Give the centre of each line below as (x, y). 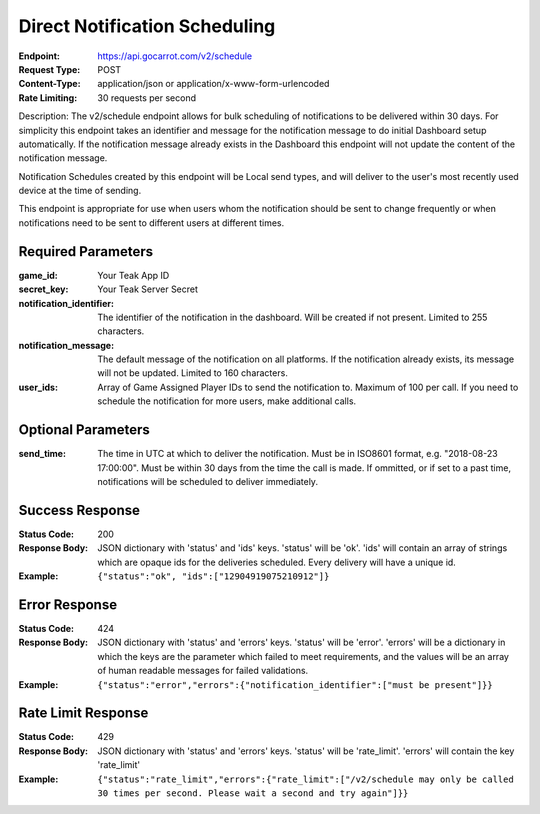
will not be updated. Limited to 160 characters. (193, 373)
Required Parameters (86, 251)
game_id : (38, 275)
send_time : (42, 454)
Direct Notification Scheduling (147, 26)
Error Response (68, 604)
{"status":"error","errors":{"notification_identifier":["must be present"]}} (295, 684)
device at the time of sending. (80, 191)
